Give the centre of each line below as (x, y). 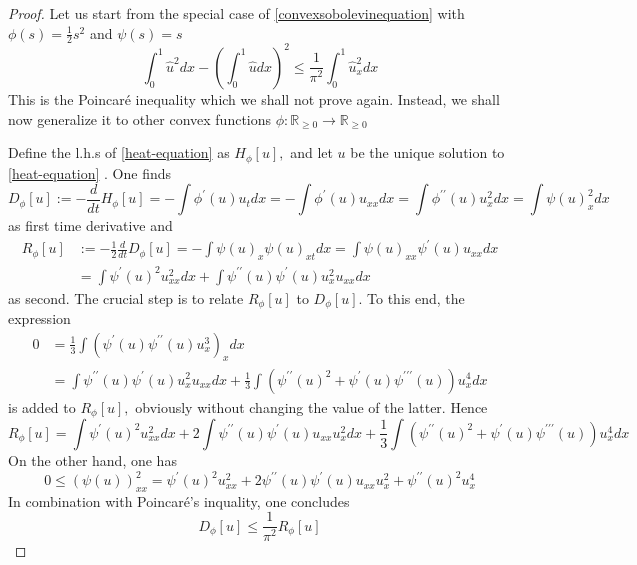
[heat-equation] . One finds (90, 172)
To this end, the (416, 297)
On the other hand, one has (92, 459)
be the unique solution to (427, 152)
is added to (42, 406)
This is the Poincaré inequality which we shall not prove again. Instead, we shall (254, 98)
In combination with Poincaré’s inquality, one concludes (179, 500)
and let (311, 152)
